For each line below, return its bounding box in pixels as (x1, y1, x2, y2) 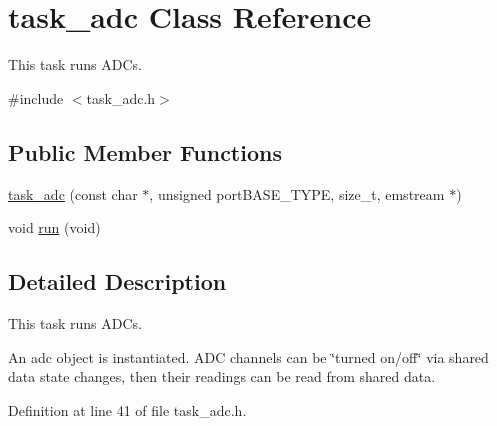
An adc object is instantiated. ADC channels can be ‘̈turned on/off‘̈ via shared (8, 346, 489, 367)
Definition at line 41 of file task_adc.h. (8, 399, 247, 420)
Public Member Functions (8, 136, 282, 167)
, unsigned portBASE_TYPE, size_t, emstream (149, 183, 445, 204)
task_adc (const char (8, 183, 138, 204)
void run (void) (8, 217, 101, 238)
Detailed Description (8, 266, 227, 297)
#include (8, 87, 64, 108)
